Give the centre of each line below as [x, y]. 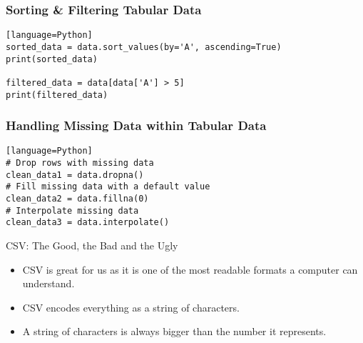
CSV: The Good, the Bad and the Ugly [92, 245]
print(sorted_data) [52, 59]
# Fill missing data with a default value [108, 187]
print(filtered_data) [57, 95]
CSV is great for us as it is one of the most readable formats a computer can [190, 269]
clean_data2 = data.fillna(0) [77, 199]
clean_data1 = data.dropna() [75, 175]
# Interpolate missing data [72, 210]
